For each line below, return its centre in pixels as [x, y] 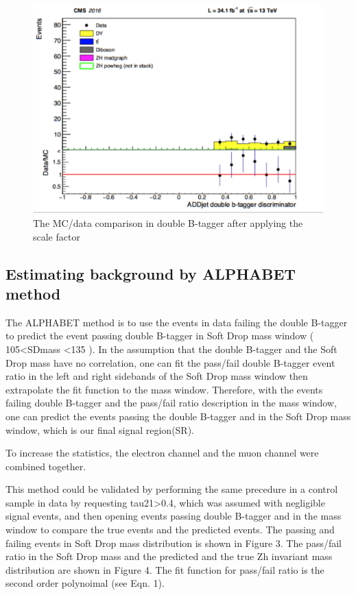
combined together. [46, 466]
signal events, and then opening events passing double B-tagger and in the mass [174, 516]
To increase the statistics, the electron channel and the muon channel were [162, 453]
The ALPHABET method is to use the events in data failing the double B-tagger [177, 322]
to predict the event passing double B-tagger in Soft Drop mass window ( [160, 336]
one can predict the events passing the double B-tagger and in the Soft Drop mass [178, 416]
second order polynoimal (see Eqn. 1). [85, 583]
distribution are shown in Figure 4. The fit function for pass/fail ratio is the [165, 569]
